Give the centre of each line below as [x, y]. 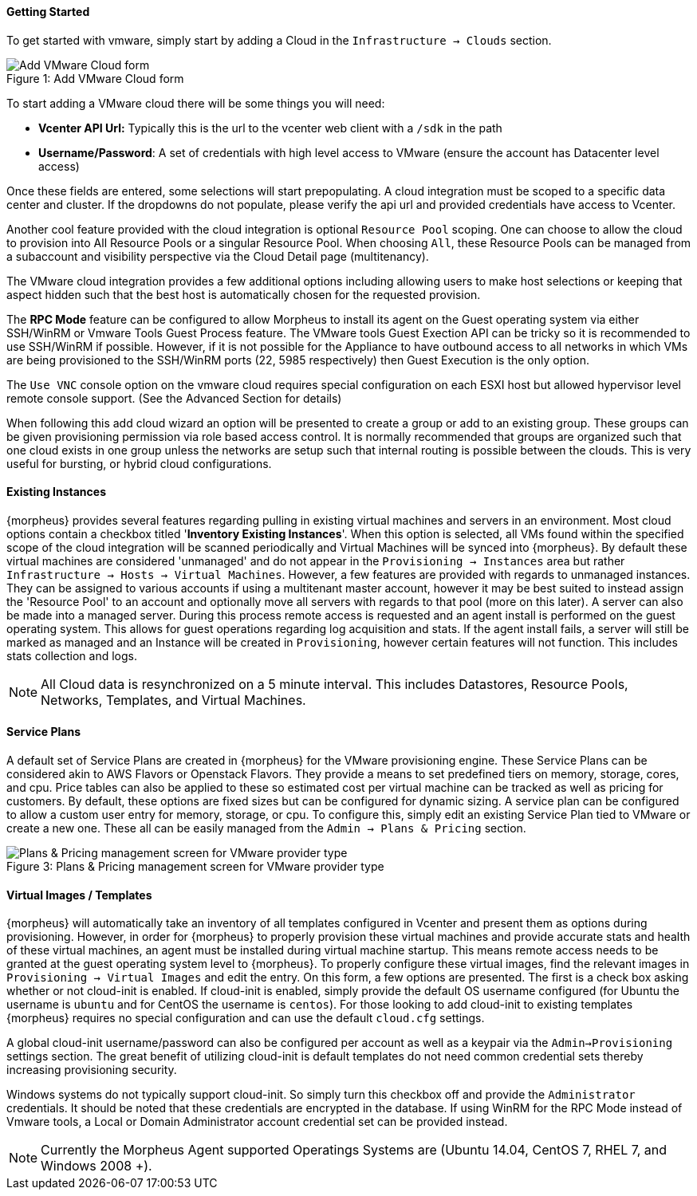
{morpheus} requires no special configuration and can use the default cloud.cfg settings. [246, 1018]
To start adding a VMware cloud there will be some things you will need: [196, 103]
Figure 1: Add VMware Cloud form [95, 78]
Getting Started [48, 12]
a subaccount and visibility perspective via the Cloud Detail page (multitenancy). [218, 256]
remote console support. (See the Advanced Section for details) [174, 398]
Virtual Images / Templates [79, 895]
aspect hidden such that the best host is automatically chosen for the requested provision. [244, 294]
